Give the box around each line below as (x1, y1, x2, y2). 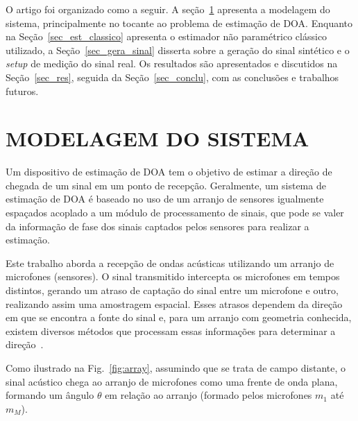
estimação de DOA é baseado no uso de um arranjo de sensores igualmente (6, 191, 324, 206)
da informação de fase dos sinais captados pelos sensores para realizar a (6, 218, 309, 233)
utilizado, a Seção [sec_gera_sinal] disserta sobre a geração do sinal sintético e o (6, 42, 350, 57)
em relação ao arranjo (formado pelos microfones (105, 388, 312, 402)
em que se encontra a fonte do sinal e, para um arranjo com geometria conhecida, (6, 310, 352, 325)
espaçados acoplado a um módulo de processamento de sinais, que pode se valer (6, 205, 344, 220)
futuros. (6, 83, 39, 98)
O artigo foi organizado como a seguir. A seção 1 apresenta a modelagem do (6, 2, 330, 16)
